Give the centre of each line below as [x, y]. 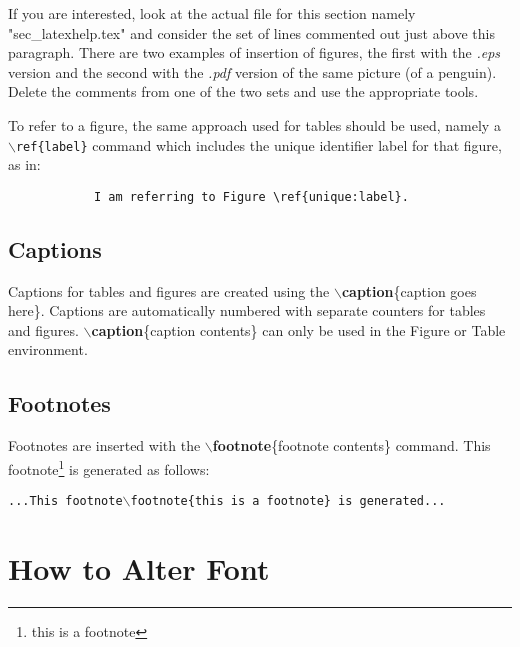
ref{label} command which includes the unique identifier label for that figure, [258, 144]
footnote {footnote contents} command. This [351, 445]
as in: [24, 164]
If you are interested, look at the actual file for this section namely [212, 13]
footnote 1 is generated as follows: [109, 467]
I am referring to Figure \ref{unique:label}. [251, 196]
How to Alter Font [139, 567]
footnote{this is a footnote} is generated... [288, 501]
